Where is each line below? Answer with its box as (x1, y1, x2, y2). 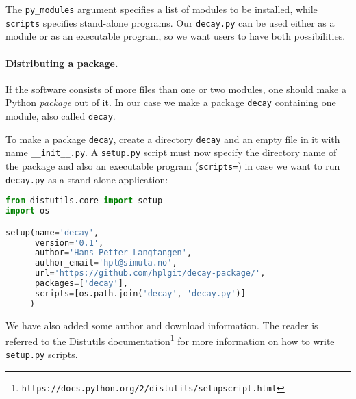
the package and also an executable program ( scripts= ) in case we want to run (5, 158, 340, 172)
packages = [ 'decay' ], (34, 279, 129, 289)
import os (5, 206, 50, 216)
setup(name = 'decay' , (5, 227, 99, 237)
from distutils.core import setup (5, 196, 163, 206)
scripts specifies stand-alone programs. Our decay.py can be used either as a (5, 15, 335, 29)
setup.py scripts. (5, 347, 78, 361)
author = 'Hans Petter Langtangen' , (34, 248, 192, 258)
